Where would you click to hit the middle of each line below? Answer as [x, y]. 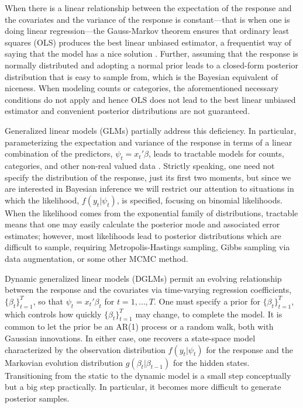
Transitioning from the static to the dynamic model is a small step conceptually [148, 375]
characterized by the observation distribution [85, 349]
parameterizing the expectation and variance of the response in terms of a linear [149, 142]
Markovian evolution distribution [64, 362]
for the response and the [249, 349]
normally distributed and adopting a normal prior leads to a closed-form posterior [151, 65]
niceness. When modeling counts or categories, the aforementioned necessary [142, 88]
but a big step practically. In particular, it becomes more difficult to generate [143, 387]
